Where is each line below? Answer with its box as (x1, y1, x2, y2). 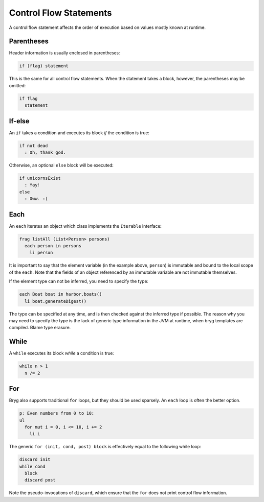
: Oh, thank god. (24, 150, 66, 155)
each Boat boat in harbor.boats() (19, 291, 102, 297)
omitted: (9, 82, 26, 88)
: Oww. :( (24, 196, 48, 202)
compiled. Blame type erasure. (9, 325, 71, 331)
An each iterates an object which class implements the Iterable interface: (9, 223, 162, 229)
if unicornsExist (19, 175, 61, 181)
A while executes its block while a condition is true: (9, 350, 114, 356)
